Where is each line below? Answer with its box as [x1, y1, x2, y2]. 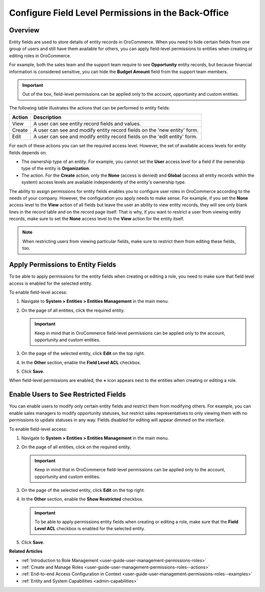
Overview [9, 26, 40, 34]
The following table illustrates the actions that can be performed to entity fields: [9, 105, 170, 110]
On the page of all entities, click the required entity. [21, 307, 125, 313]
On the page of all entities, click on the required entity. [21, 444, 131, 450]
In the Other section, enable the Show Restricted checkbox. [21, 496, 144, 502]
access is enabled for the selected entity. [9, 280, 93, 286]
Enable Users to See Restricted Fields [9, 390, 126, 399]
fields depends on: [9, 150, 47, 156]
